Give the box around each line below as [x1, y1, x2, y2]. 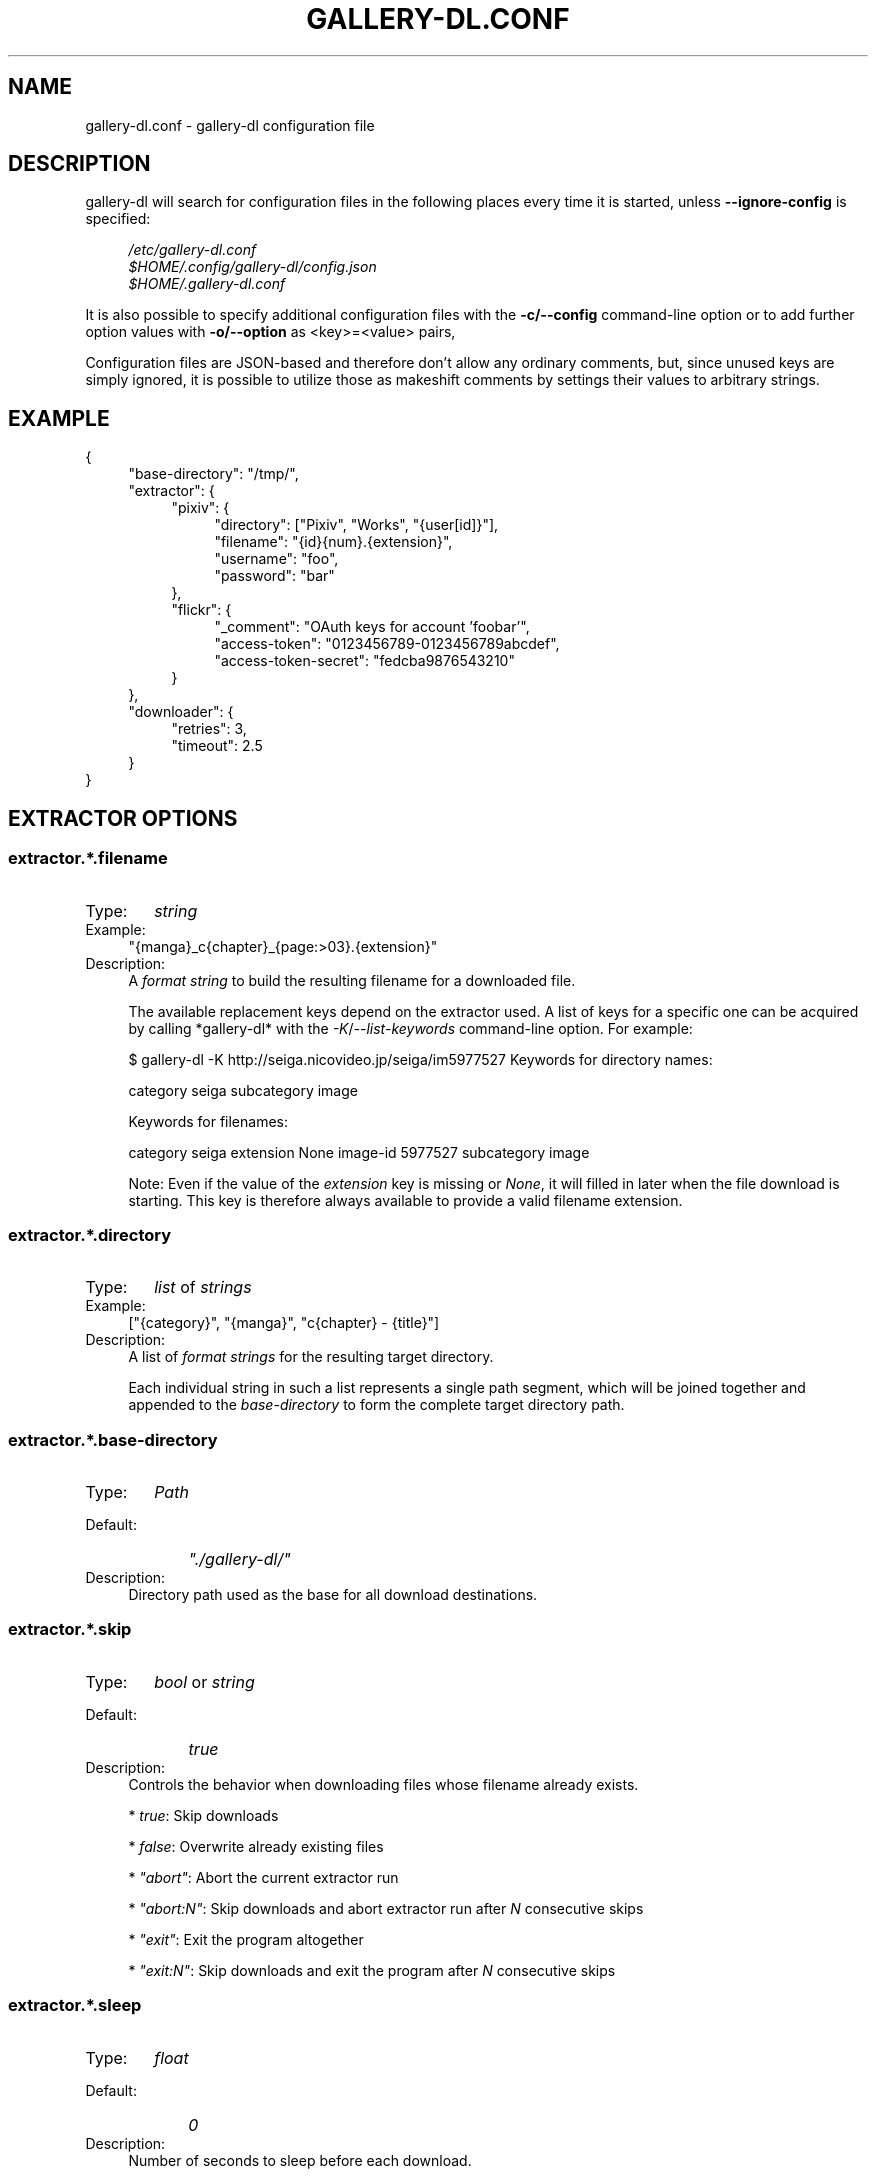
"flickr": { [171, 601, 232, 619]
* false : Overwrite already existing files [128, 1837, 384, 1855]
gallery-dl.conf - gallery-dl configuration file [85, 116, 375, 134]
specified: [85, 210, 151, 228]
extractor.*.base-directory [8, 1429, 218, 1450]
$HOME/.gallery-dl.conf [128, 275, 286, 293]
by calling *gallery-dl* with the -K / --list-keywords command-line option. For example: [128, 1019, 693, 1037]
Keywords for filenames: [128, 1112, 289, 1130]
